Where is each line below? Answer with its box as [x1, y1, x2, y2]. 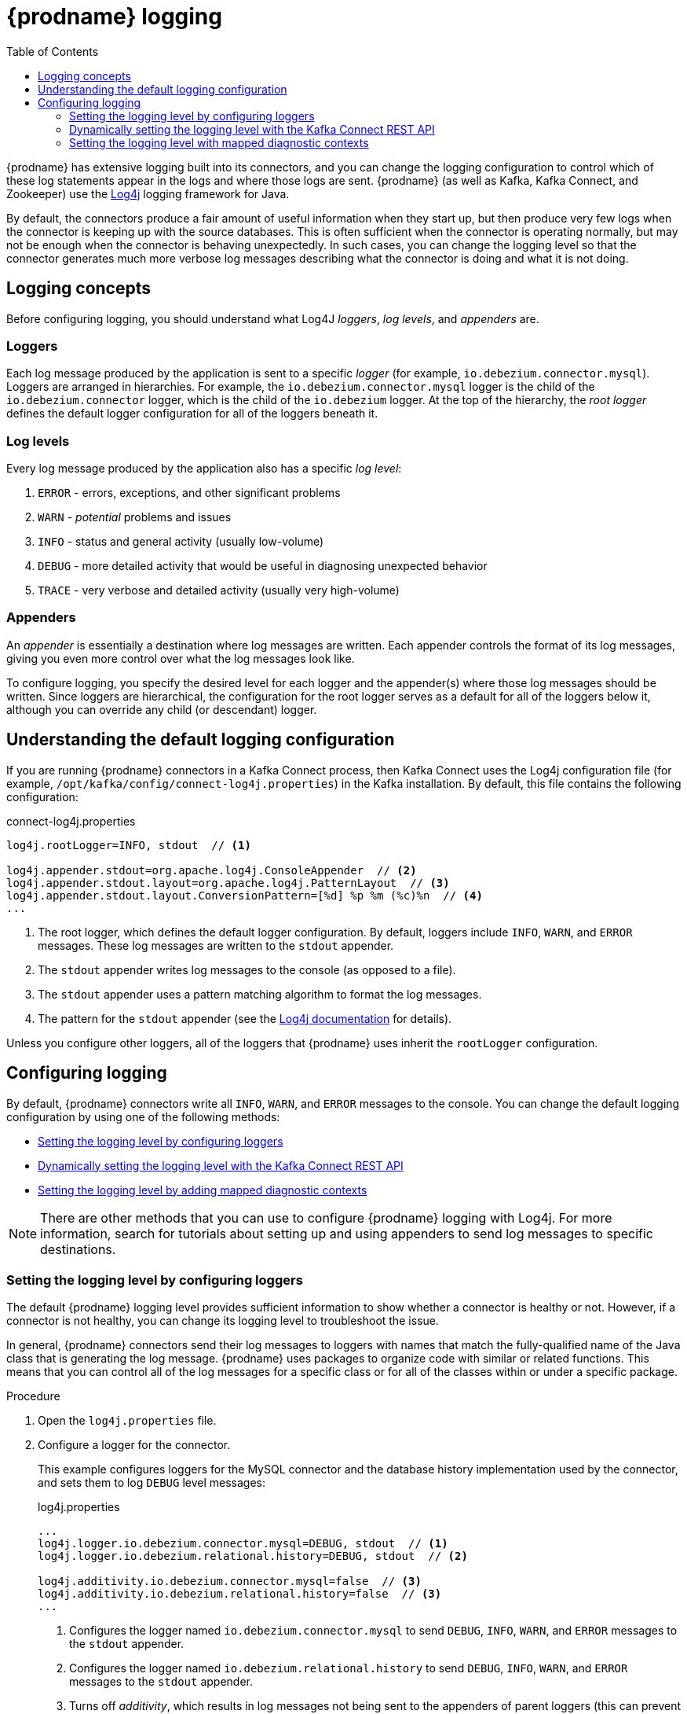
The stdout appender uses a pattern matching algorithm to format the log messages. [38, 987, 482, 1001]
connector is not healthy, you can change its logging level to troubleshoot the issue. [6, 1314, 439, 1328]
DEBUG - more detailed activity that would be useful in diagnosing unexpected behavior [38, 559, 488, 573]
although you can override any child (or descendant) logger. [6, 702, 317, 716]
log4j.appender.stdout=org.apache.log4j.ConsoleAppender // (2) [6, 863, 417, 877]
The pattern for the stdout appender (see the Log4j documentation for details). [38, 1011, 452, 1025]
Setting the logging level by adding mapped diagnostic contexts [38, 1183, 367, 1197]
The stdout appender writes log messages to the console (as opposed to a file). [38, 962, 456, 977]
